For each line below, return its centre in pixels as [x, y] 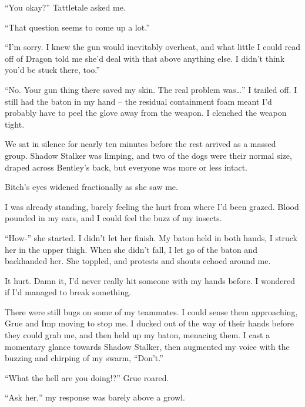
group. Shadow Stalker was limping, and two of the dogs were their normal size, [148, 155]
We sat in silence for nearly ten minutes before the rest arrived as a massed [140, 144]
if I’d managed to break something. [68, 292]
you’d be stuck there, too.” [52, 70]
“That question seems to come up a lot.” [77, 27]
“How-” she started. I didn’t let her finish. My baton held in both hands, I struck [151, 237]
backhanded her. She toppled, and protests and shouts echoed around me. [138, 261]
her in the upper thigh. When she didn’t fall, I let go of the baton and [131, 249]
